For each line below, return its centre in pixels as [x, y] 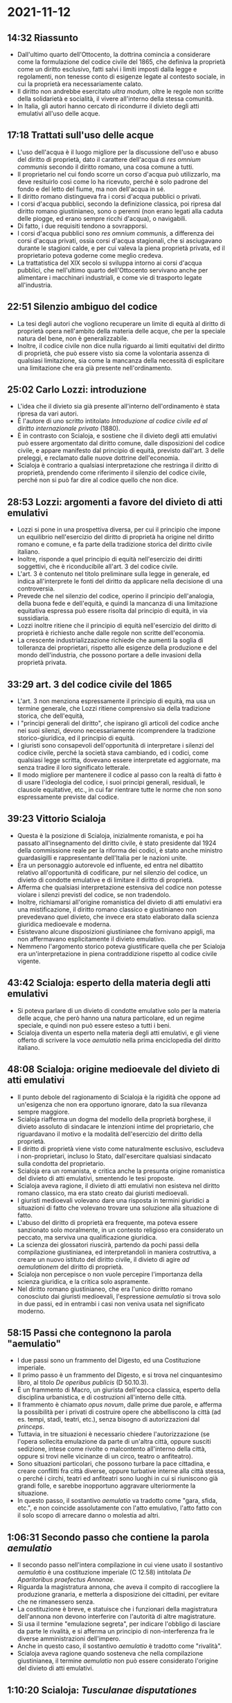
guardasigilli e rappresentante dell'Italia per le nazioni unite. [102, 857]
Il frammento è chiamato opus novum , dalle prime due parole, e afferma [119, 1405]
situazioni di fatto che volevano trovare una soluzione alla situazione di [118, 1208]
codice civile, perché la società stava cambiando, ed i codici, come [113, 753]
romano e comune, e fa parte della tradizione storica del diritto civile [115, 544]
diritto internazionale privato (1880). [69, 429]
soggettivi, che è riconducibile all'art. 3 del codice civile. [98, 566]
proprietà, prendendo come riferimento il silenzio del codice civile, [112, 472]
